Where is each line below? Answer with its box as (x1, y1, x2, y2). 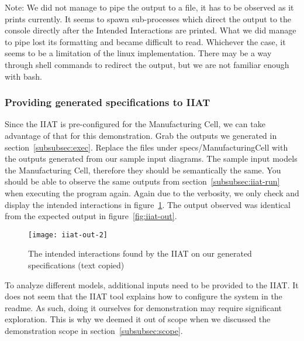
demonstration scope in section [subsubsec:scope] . (5, 324, 183, 336)
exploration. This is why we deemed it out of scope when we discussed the (5, 313, 271, 325)
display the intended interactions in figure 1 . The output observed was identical (5, 198, 291, 210)
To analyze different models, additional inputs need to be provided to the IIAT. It (5, 278, 299, 291)
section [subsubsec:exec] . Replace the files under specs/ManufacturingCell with (5, 141, 288, 153)
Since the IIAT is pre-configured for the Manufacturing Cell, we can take (5, 118, 265, 130)
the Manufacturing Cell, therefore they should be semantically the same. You (5, 163, 281, 176)
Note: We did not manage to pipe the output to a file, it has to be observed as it (5, 1, 294, 13)
